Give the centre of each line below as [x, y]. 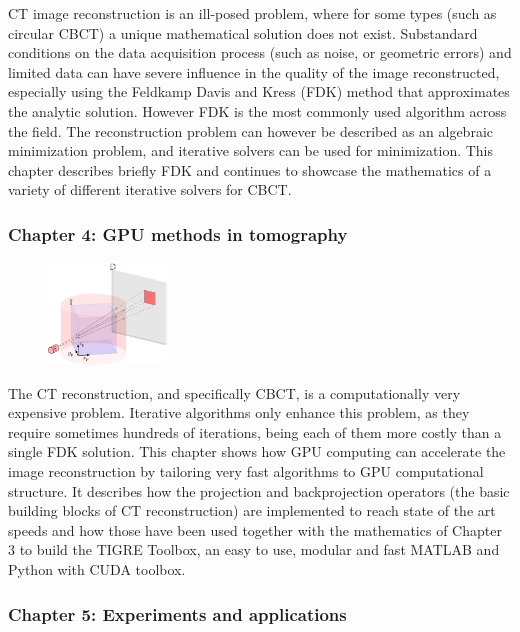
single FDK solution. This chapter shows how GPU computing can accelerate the [257, 451]
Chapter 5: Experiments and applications [177, 613]
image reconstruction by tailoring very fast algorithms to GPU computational [246, 471]
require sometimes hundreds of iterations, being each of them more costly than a [255, 431]
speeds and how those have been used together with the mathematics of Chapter [255, 529]
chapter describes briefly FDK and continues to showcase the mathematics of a [250, 169]
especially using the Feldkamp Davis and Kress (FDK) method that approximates [259, 91]
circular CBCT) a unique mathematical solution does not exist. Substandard [243, 32]
